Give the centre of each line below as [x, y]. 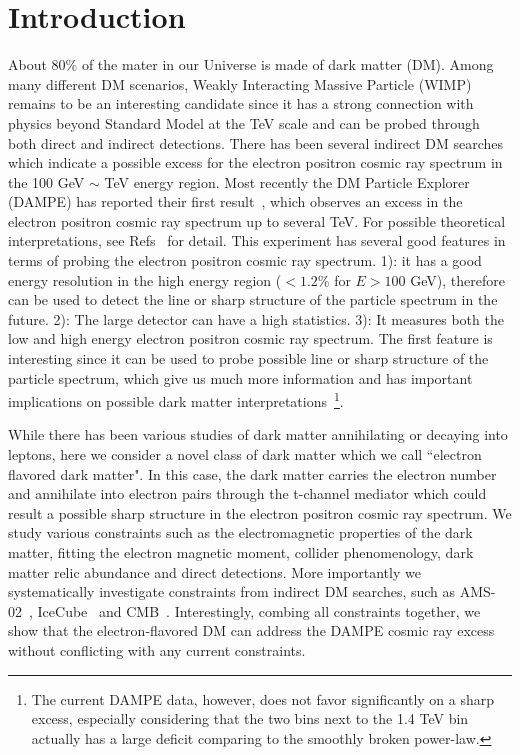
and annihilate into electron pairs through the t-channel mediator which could [247, 493]
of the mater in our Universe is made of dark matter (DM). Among [287, 64]
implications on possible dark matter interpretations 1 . [176, 399]
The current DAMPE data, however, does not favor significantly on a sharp [263, 698]
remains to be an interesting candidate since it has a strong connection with [241, 103]
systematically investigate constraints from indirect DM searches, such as [232, 591]
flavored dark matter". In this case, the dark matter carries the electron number [252, 473]
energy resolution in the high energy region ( [145, 279]
